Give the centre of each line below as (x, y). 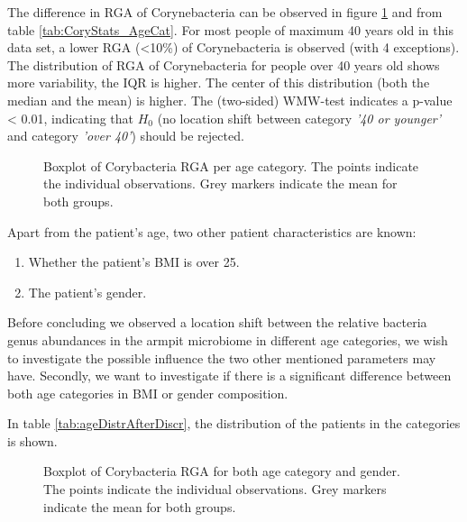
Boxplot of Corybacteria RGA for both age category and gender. (222, 471)
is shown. (32, 440)
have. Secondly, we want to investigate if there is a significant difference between (229, 375)
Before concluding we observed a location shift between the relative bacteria (217, 322)
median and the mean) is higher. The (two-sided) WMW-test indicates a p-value (230, 100)
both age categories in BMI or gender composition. (148, 393)
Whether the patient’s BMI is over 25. (134, 262)
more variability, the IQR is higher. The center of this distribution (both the (219, 82)
